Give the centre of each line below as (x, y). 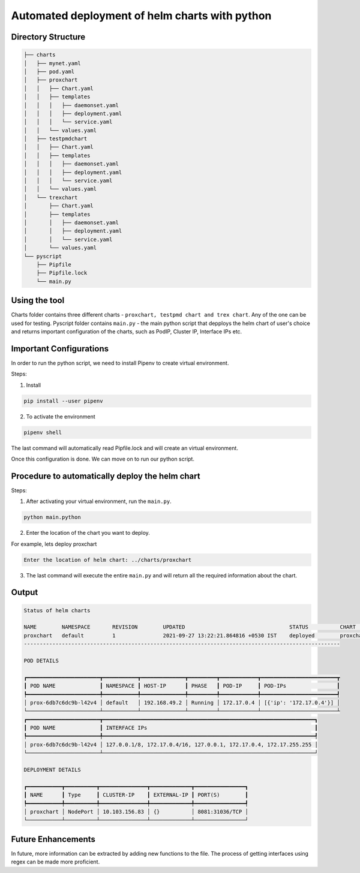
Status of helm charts (57, 610)
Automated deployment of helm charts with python (141, 16)
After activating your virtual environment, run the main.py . (99, 501)
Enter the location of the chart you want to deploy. (88, 533)
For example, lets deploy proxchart (54, 544)
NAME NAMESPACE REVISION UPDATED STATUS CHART (190, 627)
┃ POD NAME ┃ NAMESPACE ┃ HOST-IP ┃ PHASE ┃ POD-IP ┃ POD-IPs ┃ (182, 686)
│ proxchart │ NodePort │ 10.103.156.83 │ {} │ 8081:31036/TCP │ (136, 812)
